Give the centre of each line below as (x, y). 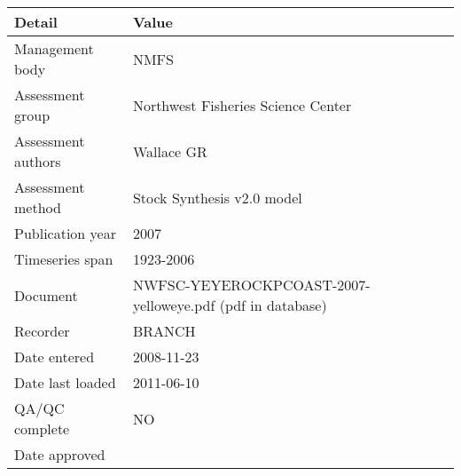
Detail (36, 22)
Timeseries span (64, 259)
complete (42, 428)
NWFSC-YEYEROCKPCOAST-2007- (251, 285)
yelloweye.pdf (174, 305)
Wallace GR (170, 151)
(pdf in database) (273, 305)
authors (38, 161)
